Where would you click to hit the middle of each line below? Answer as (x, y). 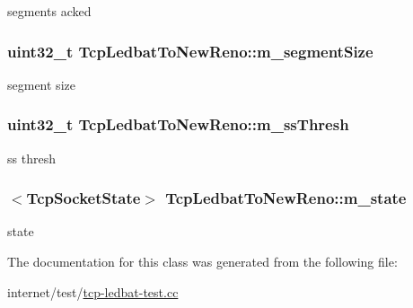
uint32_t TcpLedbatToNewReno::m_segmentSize (190, 51)
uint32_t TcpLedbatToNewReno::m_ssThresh (178, 124)
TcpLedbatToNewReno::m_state (286, 198)
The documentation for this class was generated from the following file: (202, 262)
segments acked (49, 11)
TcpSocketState (83, 198)
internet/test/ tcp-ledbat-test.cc (93, 291)
